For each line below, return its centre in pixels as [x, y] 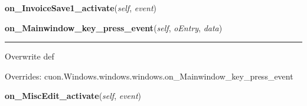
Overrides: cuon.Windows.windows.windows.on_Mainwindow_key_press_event [149, 76]
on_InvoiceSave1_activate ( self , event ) [81, 8]
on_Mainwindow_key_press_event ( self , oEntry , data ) [114, 27]
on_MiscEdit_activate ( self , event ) [73, 96]
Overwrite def [30, 56]
